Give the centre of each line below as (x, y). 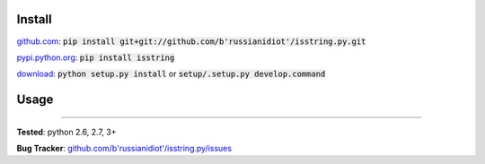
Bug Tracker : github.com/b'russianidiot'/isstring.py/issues (124, 149)
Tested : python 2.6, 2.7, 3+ (66, 132)
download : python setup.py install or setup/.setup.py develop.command (171, 74)
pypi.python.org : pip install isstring (96, 57)
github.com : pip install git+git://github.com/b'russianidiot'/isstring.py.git (191, 41)
